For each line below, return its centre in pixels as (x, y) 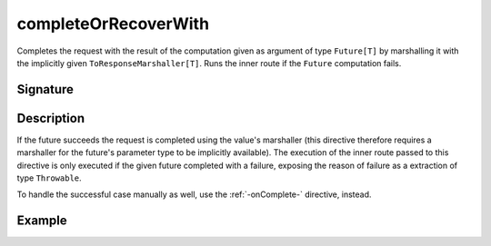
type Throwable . (49, 178)
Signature (45, 89)
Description (51, 118)
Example (42, 221)
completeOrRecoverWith (113, 24)
